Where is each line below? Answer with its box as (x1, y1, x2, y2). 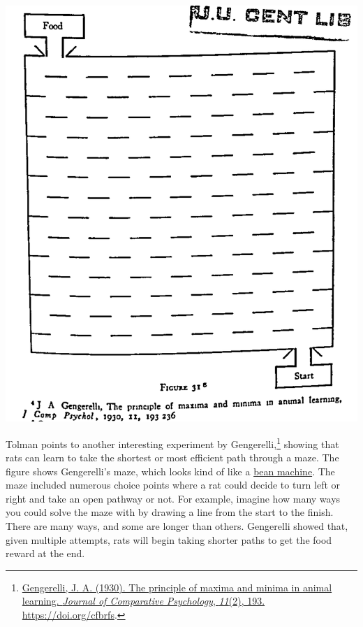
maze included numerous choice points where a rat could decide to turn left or (6, 477, 341, 492)
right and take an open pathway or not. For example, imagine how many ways (6, 491, 341, 505)
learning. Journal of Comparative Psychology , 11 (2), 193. (22, 593, 265, 608)
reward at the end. (6, 546, 85, 561)
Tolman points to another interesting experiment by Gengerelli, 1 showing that (6, 434, 339, 451)
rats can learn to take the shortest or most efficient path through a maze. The (6, 450, 339, 465)
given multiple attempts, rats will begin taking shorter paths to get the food (6, 532, 332, 547)
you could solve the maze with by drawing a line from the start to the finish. (6, 505, 334, 519)
